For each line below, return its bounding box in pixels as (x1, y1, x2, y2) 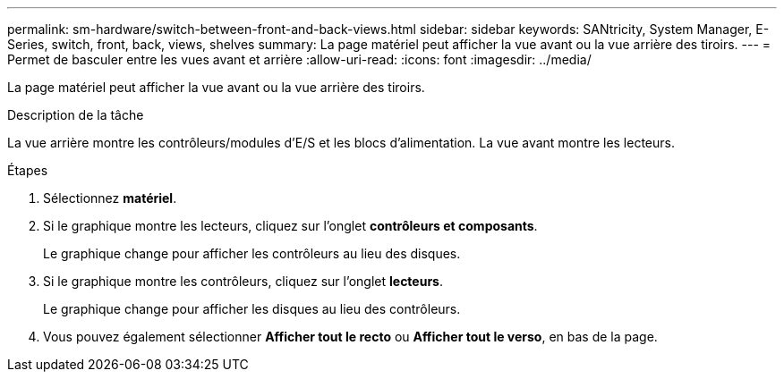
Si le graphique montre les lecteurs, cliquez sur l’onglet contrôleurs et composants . (43, 218, 538, 233)
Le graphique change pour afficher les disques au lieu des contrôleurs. (43, 301, 461, 316)
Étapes (7, 163, 48, 178)
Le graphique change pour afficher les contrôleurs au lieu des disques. (43, 246, 461, 261)
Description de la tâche (7, 107, 144, 122)
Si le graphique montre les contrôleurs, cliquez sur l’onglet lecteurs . (43, 274, 444, 289)
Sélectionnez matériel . (43, 190, 177, 206)
